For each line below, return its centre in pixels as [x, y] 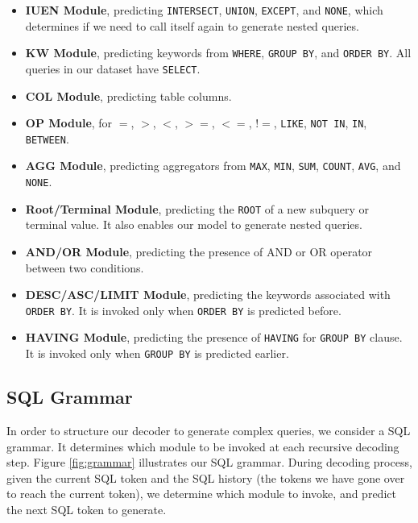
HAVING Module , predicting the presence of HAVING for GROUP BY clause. [214, 337]
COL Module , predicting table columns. [128, 95]
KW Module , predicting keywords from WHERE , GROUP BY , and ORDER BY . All [218, 53]
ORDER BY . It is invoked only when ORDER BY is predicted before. [183, 310]
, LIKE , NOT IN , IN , [320, 123]
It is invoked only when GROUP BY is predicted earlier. [157, 353]
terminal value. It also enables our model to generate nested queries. [194, 224]
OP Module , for [69, 123]
